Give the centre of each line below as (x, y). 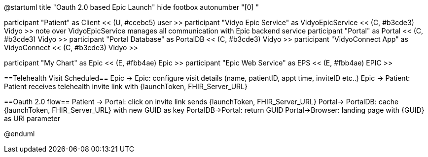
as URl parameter (32, 118)
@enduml (19, 134)
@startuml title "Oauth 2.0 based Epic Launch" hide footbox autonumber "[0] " (132, 7)
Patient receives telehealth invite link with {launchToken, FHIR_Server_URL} (126, 86)
